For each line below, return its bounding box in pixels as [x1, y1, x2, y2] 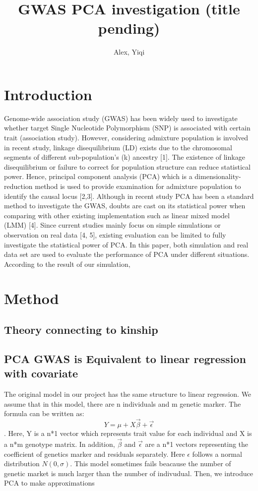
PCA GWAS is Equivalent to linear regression [4, 351, 246, 366]
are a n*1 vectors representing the [145, 438, 249, 449]
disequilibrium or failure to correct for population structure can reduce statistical [4, 161, 251, 172]
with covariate [4, 366, 78, 381]
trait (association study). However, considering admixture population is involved [4, 132, 249, 143]
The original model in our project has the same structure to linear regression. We [4, 389, 252, 399]
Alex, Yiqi [113, 47, 145, 57]
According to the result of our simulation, [4, 258, 130, 269]
